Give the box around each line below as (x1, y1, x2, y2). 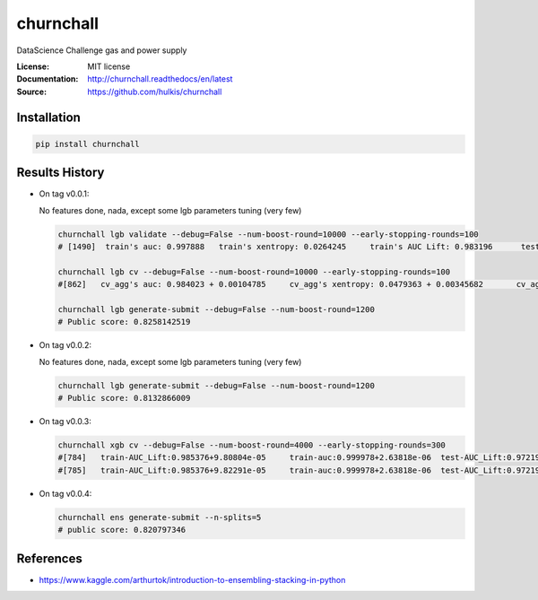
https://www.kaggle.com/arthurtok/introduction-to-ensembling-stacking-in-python (39, 574, 346, 585)
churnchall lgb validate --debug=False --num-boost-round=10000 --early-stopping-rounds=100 (57, 229, 479, 239)
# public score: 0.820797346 (57, 525, 187, 535)
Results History (16, 165, 105, 180)
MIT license (87, 61, 131, 72)
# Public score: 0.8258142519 (57, 317, 191, 327)
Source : (16, 86, 48, 97)
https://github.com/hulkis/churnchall (87, 86, 222, 97)
